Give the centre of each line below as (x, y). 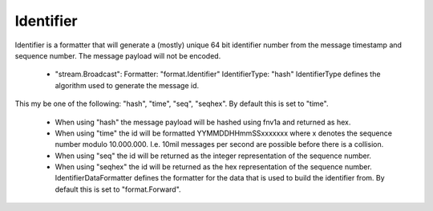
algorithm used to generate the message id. (127, 85)
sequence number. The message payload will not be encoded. (118, 55)
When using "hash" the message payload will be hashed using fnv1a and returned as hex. (203, 122)
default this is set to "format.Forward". (118, 189)
